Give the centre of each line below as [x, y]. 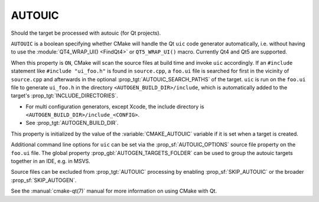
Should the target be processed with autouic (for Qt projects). [86, 33]
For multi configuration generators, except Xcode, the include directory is [115, 107]
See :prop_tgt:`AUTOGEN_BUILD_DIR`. [72, 123]
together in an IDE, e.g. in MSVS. [51, 161]
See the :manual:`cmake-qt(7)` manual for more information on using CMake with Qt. [114, 191]
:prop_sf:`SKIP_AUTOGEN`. [44, 180]
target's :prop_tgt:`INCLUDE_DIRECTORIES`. [64, 96]
